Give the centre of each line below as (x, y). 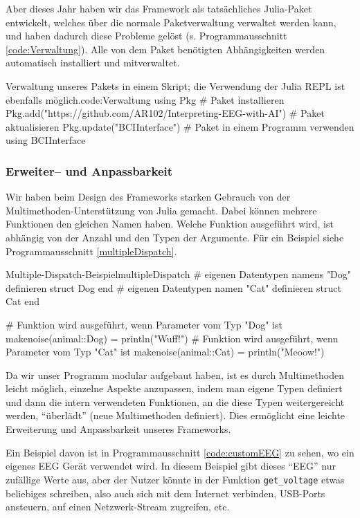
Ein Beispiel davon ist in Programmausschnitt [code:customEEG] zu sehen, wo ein (180, 452)
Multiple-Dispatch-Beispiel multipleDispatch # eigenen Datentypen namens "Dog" (179, 274)
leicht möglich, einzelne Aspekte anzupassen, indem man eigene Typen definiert (174, 388)
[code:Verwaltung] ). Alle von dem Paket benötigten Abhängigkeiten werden (165, 49)
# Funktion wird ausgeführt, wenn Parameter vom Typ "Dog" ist (144, 324)
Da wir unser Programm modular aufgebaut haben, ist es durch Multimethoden (175, 374)
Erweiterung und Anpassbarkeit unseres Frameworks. (118, 429)
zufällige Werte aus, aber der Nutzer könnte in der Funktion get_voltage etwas (175, 479)
